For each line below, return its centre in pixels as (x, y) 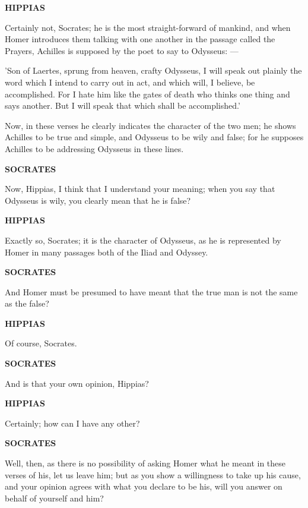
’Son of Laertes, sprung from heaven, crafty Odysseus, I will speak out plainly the (153, 70)
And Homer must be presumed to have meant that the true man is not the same (151, 291)
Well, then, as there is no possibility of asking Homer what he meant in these (145, 463)
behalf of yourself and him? (54, 498)
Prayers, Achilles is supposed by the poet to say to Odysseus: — (122, 50)
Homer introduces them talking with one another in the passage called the (140, 39)
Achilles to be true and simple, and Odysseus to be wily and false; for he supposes (154, 137)
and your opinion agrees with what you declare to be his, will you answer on (144, 486)
